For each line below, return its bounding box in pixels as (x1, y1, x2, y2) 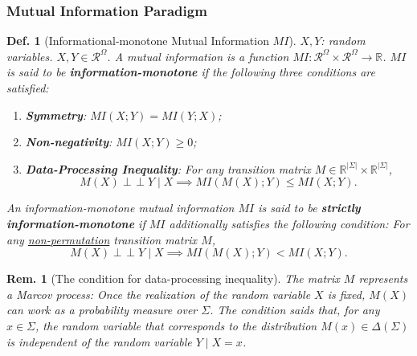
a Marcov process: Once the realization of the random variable (6, 285, 311, 302)
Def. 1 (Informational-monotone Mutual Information (6, 32, 269, 49)
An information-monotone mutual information (6, 199, 235, 216)
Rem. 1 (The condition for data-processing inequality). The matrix (6, 270, 340, 287)
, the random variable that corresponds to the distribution (35, 317, 317, 333)
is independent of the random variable (6, 333, 192, 350)
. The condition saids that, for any (210, 301, 380, 318)
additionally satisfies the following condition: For (169, 215, 410, 231)
